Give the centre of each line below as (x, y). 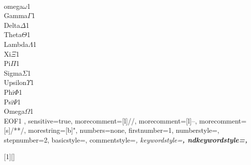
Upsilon (15, 82)
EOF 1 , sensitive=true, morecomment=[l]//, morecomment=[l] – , (101, 120)
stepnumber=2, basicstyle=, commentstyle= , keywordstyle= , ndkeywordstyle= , (126, 139)
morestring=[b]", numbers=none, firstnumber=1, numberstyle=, (124, 130)
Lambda (16, 44)
